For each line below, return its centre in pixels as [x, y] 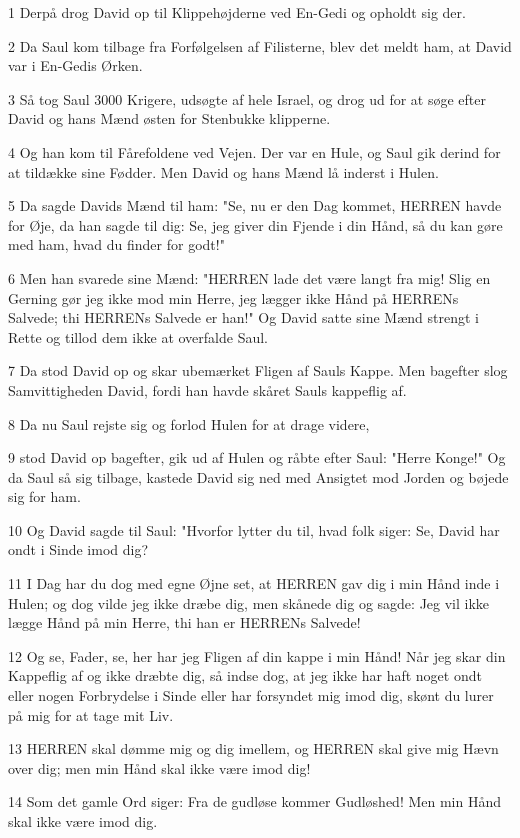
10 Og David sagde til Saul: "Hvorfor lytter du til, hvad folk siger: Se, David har [254, 529]
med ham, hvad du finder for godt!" [116, 244]
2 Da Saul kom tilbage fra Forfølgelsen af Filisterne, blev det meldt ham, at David [260, 45]
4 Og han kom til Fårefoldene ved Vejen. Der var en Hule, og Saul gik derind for [254, 151]
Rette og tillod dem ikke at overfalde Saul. [138, 336]
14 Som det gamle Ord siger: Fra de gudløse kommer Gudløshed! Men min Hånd [255, 801]
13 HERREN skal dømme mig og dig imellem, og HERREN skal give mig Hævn [253, 748]
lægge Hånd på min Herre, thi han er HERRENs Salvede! [184, 622]
